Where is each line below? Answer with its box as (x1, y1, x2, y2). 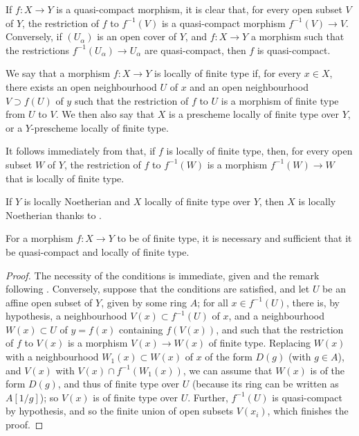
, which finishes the (267, 403, 349, 418)
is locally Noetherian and (24, 194, 131, 209)
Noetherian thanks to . (6, 207, 102, 222)
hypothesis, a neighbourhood (6, 308, 127, 323)
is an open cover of (97, 29, 177, 44)
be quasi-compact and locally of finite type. (6, 244, 190, 259)
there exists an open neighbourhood (6, 79, 157, 94)
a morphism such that (250, 29, 344, 44)
